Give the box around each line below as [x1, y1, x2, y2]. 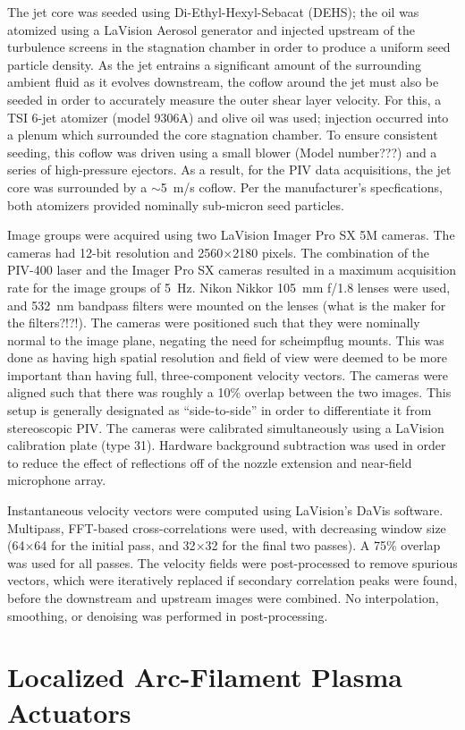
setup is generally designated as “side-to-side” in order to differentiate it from [7, 401, 432, 420]
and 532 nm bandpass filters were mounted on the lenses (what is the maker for [7, 295, 446, 314]
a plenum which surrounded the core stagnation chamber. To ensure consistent [7, 125, 438, 144]
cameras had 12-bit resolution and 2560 [7, 242, 224, 261]
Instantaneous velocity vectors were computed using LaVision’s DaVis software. [7, 501, 444, 520]
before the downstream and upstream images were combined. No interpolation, [7, 589, 439, 607]
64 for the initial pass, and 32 [34, 536, 196, 555]
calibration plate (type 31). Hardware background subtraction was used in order [7, 436, 446, 454]
